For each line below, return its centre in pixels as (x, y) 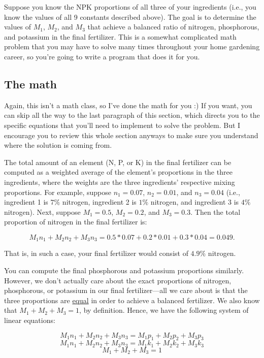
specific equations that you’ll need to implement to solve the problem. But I (122, 125)
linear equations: (30, 320)
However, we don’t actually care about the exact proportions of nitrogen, (118, 280)
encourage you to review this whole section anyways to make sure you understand (131, 135)
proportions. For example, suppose (58, 192)
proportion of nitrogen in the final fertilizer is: (76, 222)
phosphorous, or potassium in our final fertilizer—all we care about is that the (126, 290)
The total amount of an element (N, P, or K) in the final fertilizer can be (118, 162)
